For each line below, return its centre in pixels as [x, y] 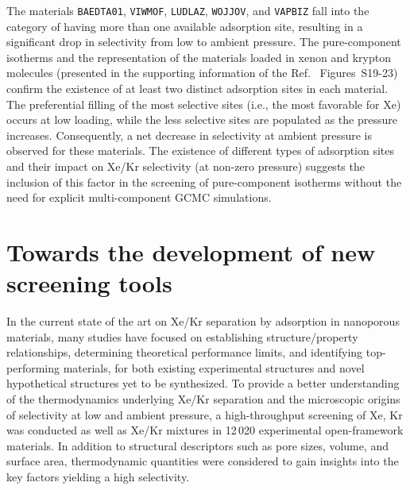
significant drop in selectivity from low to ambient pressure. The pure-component [204, 42]
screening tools [89, 283]
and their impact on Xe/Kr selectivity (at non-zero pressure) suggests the [186, 166]
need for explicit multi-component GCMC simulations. [139, 197]
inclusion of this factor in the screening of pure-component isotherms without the [204, 181]
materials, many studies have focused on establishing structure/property [182, 336]
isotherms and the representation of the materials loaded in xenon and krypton [199, 57]
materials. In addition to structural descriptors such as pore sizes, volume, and [198, 445]
